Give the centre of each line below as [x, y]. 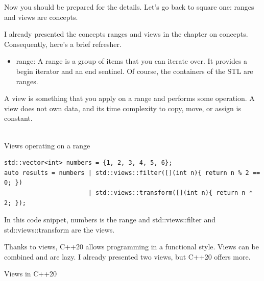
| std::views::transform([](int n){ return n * [170, 193]
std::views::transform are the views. [59, 229]
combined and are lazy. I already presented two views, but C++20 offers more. [127, 256]
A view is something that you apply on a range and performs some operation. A [129, 98]
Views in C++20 [31, 274]
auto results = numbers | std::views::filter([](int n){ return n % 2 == [132, 173]
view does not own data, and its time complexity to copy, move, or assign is [123, 108]
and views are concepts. [41, 17]
